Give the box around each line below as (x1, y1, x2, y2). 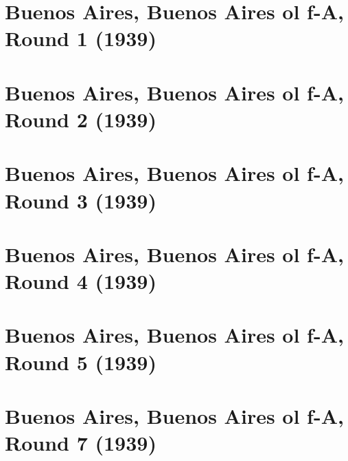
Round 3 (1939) (5, 186, 156, 214)
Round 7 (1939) (5, 429, 156, 457)
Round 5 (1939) (5, 347, 156, 376)
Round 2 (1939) (5, 105, 156, 133)
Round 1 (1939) (5, 24, 156, 52)
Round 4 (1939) (5, 267, 156, 295)
